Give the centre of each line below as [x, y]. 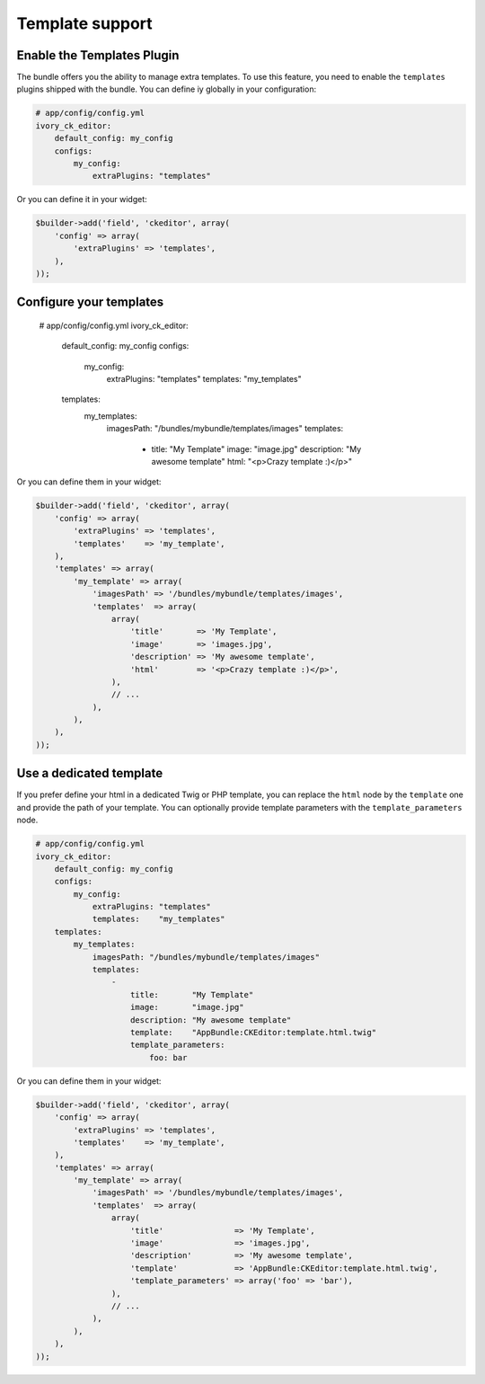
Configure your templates [90, 302]
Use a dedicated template [90, 773]
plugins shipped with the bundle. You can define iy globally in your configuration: [167, 89]
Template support [84, 23]
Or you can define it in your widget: [82, 200]
